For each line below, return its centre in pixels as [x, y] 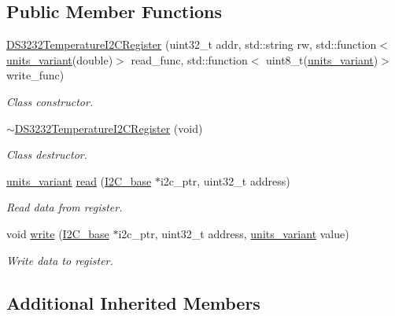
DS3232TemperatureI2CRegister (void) [109, 128]
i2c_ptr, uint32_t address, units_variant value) [234, 233]
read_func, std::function [189, 59]
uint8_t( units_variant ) [322, 59]
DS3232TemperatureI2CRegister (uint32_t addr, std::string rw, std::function [192, 44]
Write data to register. [60, 260]
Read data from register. [65, 207]
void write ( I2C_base [58, 233]
